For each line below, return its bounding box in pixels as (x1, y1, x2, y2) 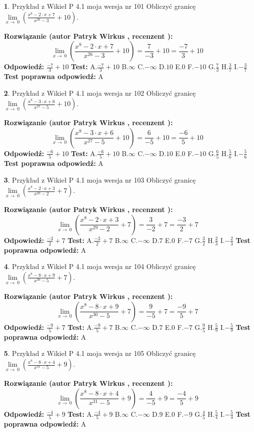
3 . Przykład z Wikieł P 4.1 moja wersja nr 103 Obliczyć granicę (4, 174, 196, 185)
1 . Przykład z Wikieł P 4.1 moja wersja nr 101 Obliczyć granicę (4, 1, 196, 11)
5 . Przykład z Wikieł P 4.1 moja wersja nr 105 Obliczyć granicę (4, 348, 196, 358)
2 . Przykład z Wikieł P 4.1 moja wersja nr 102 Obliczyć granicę (4, 87, 196, 98)
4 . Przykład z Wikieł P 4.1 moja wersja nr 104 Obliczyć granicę (4, 261, 196, 271)
